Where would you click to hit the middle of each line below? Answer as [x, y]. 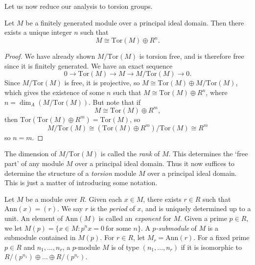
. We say [70, 208]
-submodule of [176, 228]
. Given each [103, 199]
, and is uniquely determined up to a [196, 208]
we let [13, 228]
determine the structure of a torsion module [70, 173]
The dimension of [31, 154]
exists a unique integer [38, 32]
